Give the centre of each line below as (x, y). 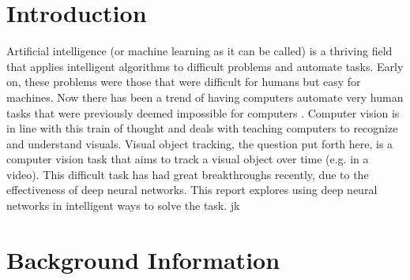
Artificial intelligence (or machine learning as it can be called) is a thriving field (199, 51)
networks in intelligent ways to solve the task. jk (123, 205)
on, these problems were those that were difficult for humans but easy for (184, 82)
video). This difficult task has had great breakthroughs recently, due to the (188, 174)
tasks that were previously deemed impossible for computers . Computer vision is (203, 112)
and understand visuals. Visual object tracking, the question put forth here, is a (200, 143)
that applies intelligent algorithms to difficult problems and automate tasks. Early (205, 66)
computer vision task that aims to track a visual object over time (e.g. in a (188, 159)
